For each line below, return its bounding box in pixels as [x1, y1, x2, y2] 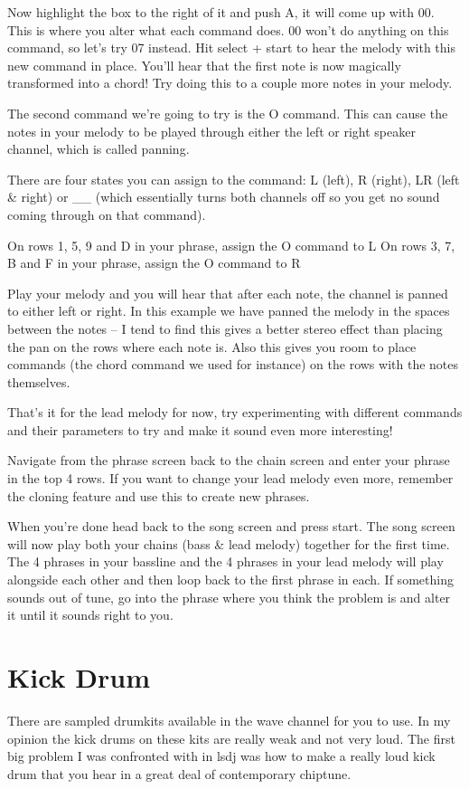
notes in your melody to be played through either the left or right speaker [7, 121, 416, 140]
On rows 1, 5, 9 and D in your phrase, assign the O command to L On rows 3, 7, [7, 235, 455, 254]
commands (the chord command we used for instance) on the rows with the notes [7, 355, 458, 374]
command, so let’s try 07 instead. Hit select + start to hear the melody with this [7, 38, 455, 57]
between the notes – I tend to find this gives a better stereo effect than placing [7, 318, 443, 337]
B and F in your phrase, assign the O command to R [7, 253, 301, 272]
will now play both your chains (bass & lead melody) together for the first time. [7, 534, 450, 553]
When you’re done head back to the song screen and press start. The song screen [7, 517, 455, 536]
